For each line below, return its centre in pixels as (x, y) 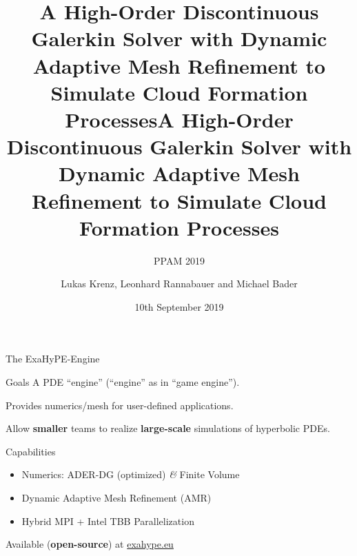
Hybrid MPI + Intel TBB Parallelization (108, 521)
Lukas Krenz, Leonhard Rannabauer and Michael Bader (179, 284)
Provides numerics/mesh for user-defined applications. (120, 405)
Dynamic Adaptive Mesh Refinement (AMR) (116, 497)
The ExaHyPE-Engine (53, 359)
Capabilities (31, 451)
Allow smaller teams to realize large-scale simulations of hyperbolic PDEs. (168, 428)
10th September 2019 (179, 306)
